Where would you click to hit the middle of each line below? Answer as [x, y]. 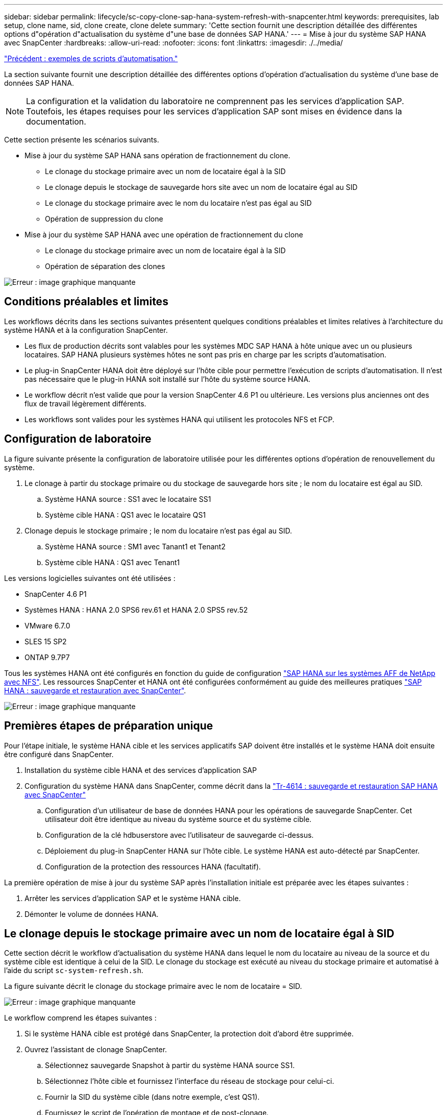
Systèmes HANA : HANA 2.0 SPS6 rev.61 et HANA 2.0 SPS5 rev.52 [136, 610]
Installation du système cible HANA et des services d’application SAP [141, 770]
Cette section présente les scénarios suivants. [82, 140]
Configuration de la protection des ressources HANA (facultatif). [153, 866]
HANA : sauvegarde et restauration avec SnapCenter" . [95, 690]
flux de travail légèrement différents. [85, 403]
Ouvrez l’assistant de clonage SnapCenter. [96, 1050]
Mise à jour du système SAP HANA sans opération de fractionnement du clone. [157, 155]
